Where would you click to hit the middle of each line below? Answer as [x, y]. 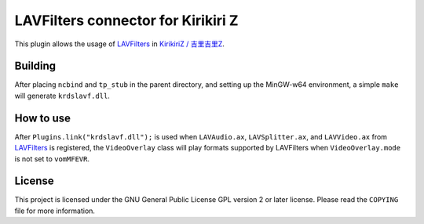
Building [35, 66]
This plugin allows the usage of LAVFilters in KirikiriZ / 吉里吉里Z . [120, 44]
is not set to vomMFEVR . [52, 159]
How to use [42, 118]
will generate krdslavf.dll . [62, 96]
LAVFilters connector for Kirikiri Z [126, 20]
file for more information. [55, 211]
